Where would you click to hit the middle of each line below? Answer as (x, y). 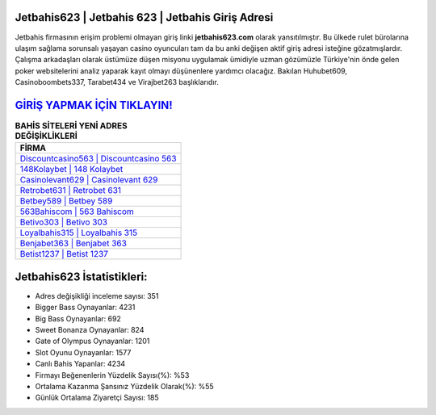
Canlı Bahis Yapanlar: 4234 (80, 364)
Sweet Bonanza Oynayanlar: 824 (90, 330)
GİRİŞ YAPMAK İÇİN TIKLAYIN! (94, 105)
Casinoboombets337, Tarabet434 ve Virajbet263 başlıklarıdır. (117, 82)
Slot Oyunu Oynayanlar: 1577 (83, 352)
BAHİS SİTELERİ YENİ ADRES (71, 126)
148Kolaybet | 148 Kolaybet (71, 170)
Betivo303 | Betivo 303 (64, 222)
